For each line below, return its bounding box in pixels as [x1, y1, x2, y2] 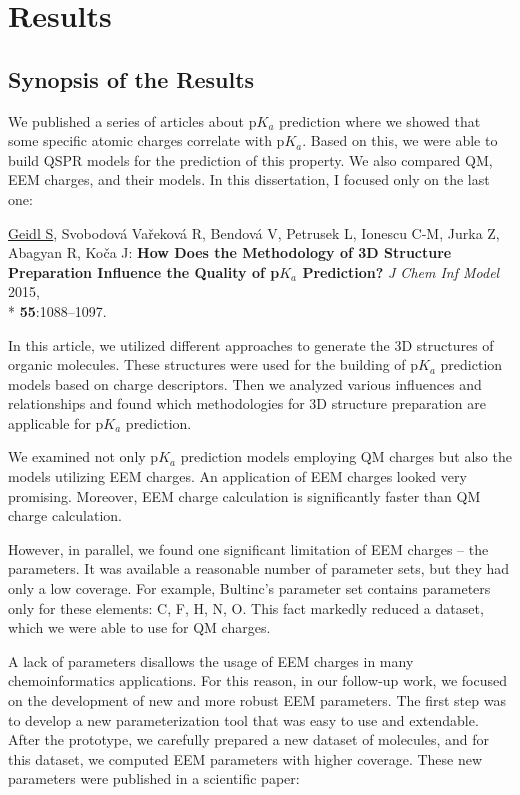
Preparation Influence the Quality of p [8, 261, 280, 282]
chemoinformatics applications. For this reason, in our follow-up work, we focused [8, 670, 507, 691]
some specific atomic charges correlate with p [8, 130, 285, 151]
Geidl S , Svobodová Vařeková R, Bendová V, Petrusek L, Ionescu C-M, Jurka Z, [8, 222, 500, 243]
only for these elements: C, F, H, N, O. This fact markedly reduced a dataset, [8, 597, 484, 618]
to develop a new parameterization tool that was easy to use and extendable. [8, 709, 479, 730]
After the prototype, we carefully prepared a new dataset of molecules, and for [8, 729, 490, 750]
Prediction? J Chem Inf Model [302, 261, 500, 282]
